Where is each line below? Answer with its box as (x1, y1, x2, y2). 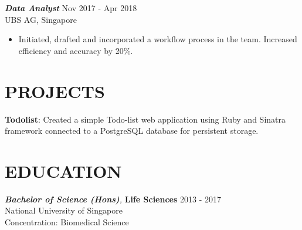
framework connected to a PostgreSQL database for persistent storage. (5, 124, 259, 137)
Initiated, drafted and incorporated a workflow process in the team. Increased (18, 33, 297, 45)
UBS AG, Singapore (5, 13, 77, 25)
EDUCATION (5, 158, 122, 182)
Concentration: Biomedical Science (5, 216, 129, 228)
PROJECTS (5, 79, 105, 103)
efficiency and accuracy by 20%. (18, 44, 133, 56)
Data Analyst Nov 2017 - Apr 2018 (5, 2, 137, 13)
